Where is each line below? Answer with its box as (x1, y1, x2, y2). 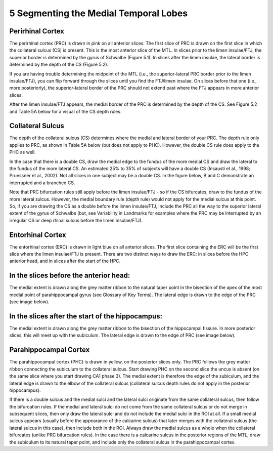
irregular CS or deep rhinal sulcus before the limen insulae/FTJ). (9, 217, 143, 223)
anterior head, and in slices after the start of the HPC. (9, 258, 121, 264)
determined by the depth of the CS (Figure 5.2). (9, 61, 109, 68)
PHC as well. (9, 149, 36, 155)
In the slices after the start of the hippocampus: (9, 312, 163, 320)
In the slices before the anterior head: (9, 271, 130, 280)
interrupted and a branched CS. (9, 180, 75, 186)
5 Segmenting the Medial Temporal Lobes (9, 8, 188, 19)
